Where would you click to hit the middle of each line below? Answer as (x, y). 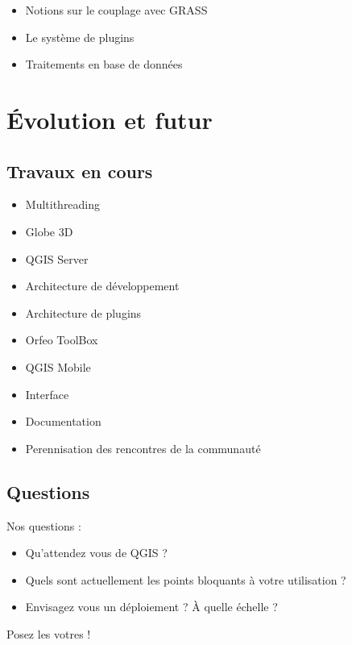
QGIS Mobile (58, 366)
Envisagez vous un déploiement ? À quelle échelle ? (151, 607)
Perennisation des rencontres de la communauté (143, 448)
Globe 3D (49, 231)
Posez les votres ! (49, 633)
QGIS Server (57, 258)
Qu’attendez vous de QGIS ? (96, 553)
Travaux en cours (80, 171)
